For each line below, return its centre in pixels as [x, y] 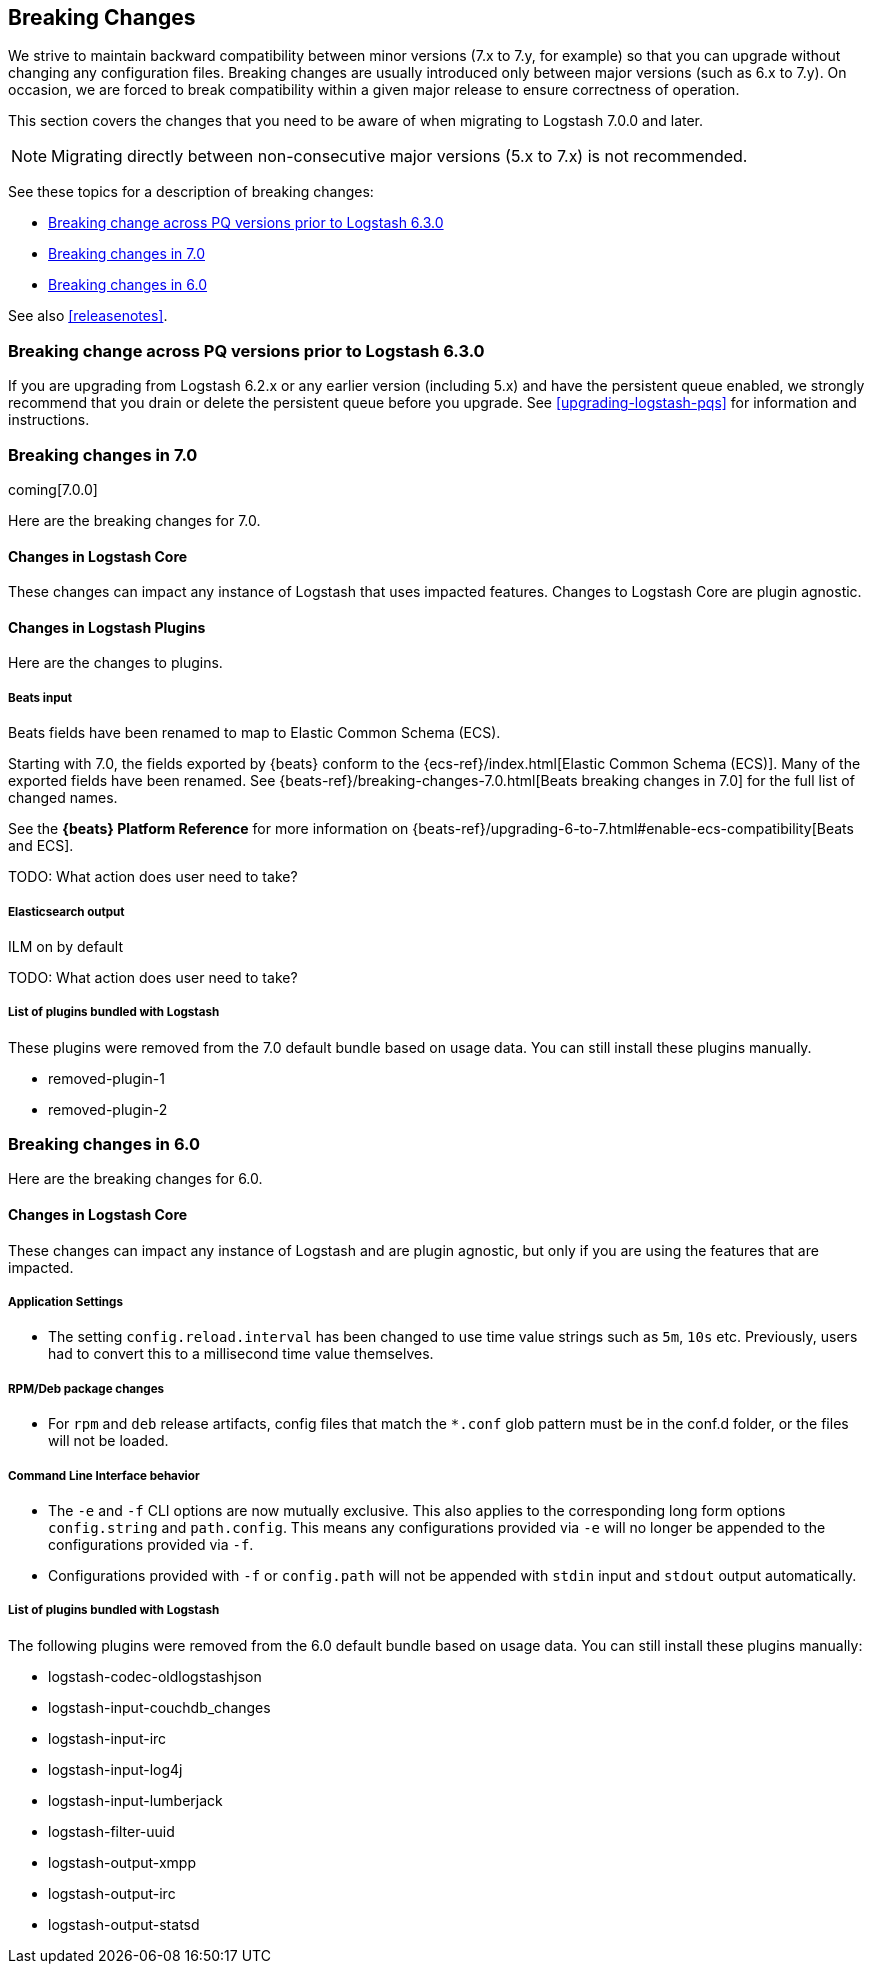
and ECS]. [41, 846]
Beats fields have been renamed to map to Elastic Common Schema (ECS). [254, 733]
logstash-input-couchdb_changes [159, 1707]
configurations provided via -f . [151, 1545]
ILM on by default [65, 946]
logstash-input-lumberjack [135, 1800]
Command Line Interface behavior [104, 1475]
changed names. [63, 798]
